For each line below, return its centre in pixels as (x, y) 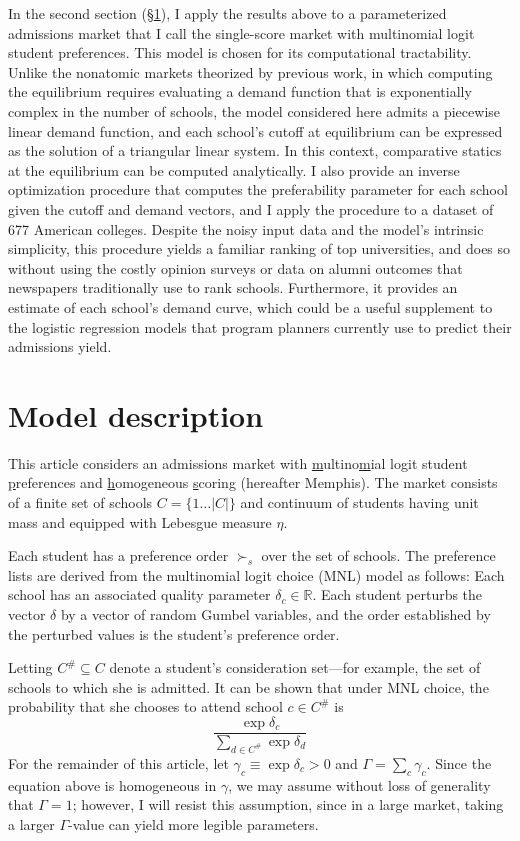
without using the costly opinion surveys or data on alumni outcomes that (235, 267)
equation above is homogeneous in (112, 784)
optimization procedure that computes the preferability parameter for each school (258, 189)
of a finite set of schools (80, 502)
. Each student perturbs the (397, 594)
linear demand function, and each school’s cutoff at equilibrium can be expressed (255, 130)
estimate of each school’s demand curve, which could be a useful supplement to (250, 306)
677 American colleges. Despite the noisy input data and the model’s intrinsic (246, 228)
